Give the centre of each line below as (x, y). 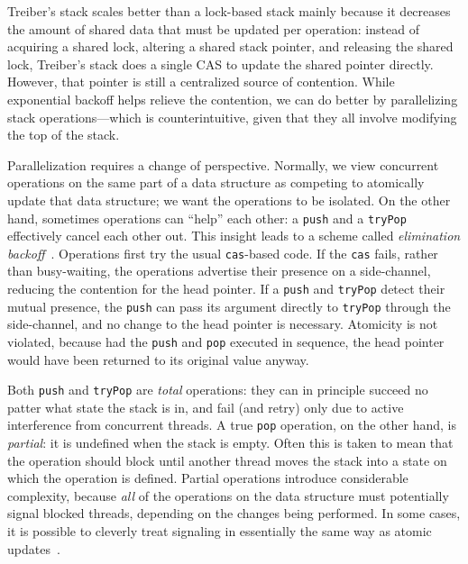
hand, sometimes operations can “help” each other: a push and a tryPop (207, 218)
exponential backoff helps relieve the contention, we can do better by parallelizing (233, 99)
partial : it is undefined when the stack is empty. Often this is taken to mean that (230, 443)
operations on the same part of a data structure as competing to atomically (216, 182)
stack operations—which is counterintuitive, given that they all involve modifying (232, 117)
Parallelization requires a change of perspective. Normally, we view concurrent (223, 164)
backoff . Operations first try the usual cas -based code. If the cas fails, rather (223, 253)
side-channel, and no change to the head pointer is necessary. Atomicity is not (223, 324)
